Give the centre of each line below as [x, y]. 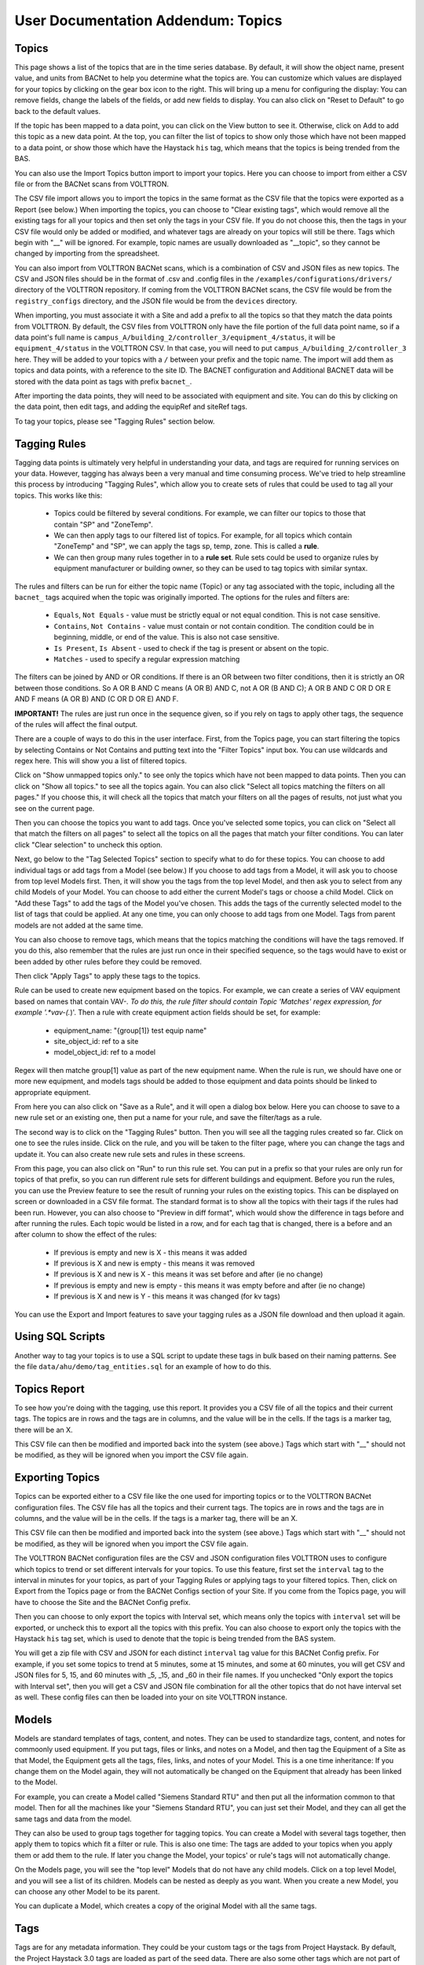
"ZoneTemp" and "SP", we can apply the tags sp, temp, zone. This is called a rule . [186, 546]
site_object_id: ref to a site [96, 1041]
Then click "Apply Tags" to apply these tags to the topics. [107, 976]
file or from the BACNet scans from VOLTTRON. [91, 184]
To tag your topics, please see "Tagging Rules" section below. [115, 421]
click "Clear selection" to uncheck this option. [88, 844]
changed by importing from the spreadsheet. [87, 253]
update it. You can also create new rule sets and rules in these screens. [130, 1154]
